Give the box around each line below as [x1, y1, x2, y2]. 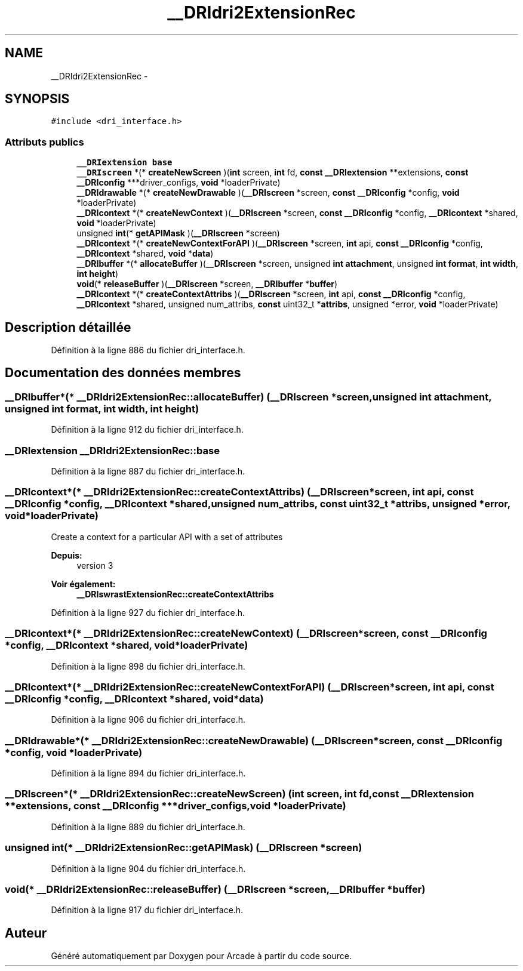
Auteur [5, 925, 47, 941]
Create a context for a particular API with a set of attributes [51, 531, 283, 542]
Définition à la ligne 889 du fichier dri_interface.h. [51, 821, 245, 832]
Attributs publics [5, 135, 84, 148]
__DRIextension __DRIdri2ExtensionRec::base [5, 444, 220, 457]
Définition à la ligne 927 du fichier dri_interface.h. [51, 607, 245, 618]
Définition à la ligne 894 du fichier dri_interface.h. [51, 768, 246, 778]
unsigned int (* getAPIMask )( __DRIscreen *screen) [76, 228, 280, 239]
